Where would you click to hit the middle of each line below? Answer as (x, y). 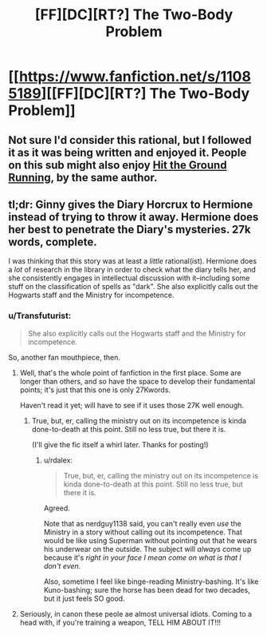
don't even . (62, 566)
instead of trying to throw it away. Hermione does (133, 217)
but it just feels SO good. (84, 598)
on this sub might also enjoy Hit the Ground (118, 165)
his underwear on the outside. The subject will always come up (147, 549)
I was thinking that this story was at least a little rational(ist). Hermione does (133, 261)
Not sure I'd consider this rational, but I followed (130, 140)
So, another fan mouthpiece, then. (65, 357)
